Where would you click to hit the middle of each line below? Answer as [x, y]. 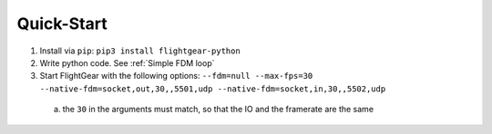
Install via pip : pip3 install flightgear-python [140, 51]
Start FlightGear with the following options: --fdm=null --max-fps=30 [176, 76]
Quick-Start [62, 24]
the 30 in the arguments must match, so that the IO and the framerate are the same [218, 110]
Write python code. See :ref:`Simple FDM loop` [127, 62]
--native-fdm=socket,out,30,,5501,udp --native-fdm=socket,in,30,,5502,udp [213, 89]
